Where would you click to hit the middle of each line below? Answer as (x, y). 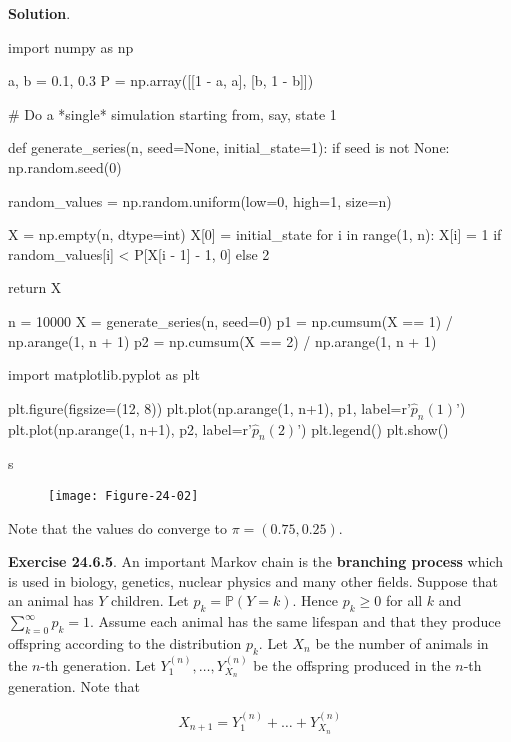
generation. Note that (74, 686)
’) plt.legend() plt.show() (373, 428)
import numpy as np (71, 46)
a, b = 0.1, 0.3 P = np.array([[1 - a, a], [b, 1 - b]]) (161, 80)
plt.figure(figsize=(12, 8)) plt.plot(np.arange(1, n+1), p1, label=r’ (209, 407)
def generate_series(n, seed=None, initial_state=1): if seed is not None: (229, 147)
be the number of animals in (402, 642)
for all (404, 600)
